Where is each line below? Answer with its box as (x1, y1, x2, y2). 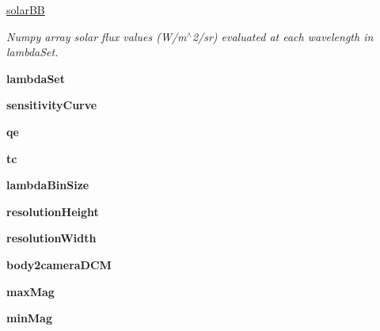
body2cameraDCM (6, 256, 112, 272)
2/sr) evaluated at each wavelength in (192, 28, 374, 44)
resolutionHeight (6, 203, 99, 219)
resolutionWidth (6, 230, 97, 246)
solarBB (6, 2, 45, 17)
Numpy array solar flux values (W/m (6, 28, 187, 44)
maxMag (6, 283, 55, 299)
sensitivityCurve (6, 97, 97, 113)
